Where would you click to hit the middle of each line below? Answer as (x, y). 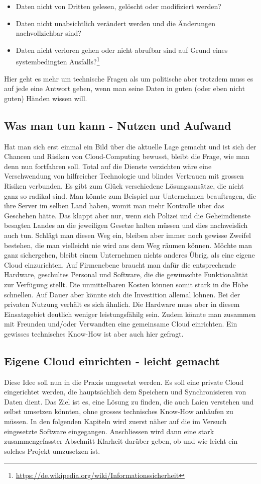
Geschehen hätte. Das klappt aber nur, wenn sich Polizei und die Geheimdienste (127, 215)
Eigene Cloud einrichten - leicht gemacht (112, 360)
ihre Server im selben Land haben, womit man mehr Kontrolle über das (114, 206)
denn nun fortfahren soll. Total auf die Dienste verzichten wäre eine (108, 166)
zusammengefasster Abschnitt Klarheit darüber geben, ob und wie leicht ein (121, 441)
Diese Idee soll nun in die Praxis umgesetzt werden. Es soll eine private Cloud (124, 382)
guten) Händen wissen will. (46, 98)
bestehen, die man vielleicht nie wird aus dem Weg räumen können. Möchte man (128, 245)
